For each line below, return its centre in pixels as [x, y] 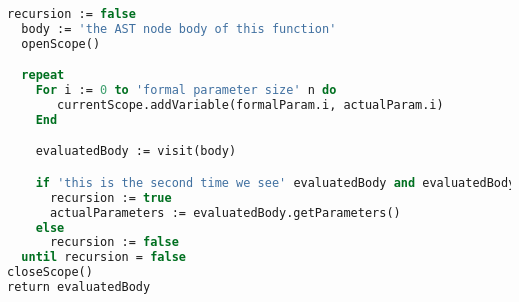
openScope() [61, 43]
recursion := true [110, 197]
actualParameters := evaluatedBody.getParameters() [225, 212]
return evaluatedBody [79, 287]
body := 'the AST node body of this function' [179, 28]
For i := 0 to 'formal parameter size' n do [186, 90]
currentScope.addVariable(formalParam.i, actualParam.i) [250, 105]
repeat [43, 75]
